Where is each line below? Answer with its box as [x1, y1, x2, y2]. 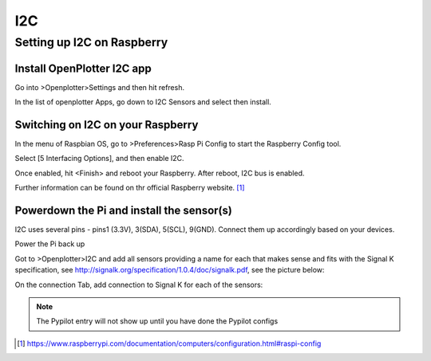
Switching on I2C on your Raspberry [14, 118, 199, 131]
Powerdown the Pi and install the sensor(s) [14, 204, 233, 217]
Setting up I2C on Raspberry [14, 35, 168, 49]
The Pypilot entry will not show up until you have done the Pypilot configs [36, 316, 279, 326]
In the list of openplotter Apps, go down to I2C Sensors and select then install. [14, 97, 271, 107]
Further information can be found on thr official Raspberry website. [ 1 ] [14, 183, 245, 193]
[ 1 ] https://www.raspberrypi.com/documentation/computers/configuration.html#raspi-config [17, 339, 322, 348]
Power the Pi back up [14, 239, 85, 249]
